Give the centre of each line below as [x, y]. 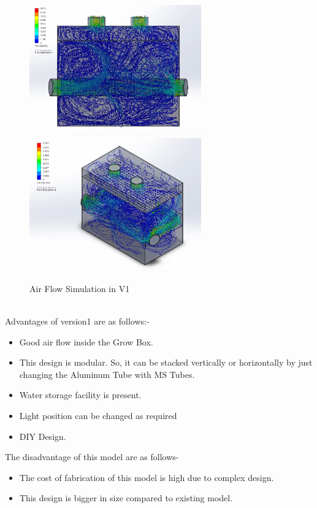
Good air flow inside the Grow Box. [86, 341]
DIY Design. [43, 436]
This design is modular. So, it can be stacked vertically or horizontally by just [166, 362]
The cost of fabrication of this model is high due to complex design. [147, 477]
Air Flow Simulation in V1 [80, 288]
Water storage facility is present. [80, 395]
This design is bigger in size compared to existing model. [126, 498]
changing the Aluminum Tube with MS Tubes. [107, 374]
